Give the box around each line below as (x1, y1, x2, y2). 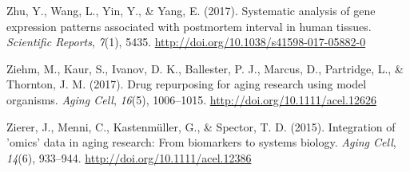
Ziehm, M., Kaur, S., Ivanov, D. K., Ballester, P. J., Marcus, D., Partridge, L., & (6, 60, 404, 76)
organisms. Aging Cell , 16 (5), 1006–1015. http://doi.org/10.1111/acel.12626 (6, 91, 376, 107)
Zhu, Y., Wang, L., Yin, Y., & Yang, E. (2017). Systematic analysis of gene (6, 2, 376, 18)
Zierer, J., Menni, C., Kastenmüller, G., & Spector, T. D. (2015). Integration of (6, 118, 396, 135)
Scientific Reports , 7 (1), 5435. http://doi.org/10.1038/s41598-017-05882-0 (6, 33, 366, 50)
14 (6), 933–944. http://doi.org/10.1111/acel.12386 (6, 149, 252, 166)
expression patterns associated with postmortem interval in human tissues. (6, 18, 372, 34)
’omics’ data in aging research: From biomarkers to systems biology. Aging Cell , (6, 134, 396, 150)
